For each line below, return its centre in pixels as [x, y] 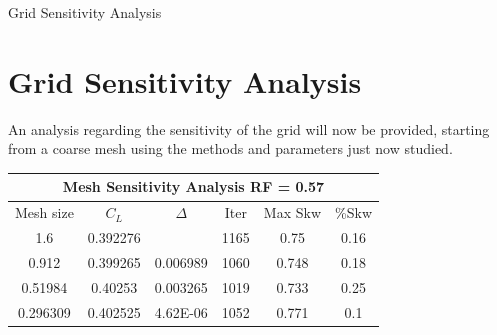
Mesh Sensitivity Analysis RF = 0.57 [193, 186]
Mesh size [44, 212]
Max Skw [292, 212]
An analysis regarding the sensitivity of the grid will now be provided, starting [249, 128]
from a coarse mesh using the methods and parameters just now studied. [230, 148]
